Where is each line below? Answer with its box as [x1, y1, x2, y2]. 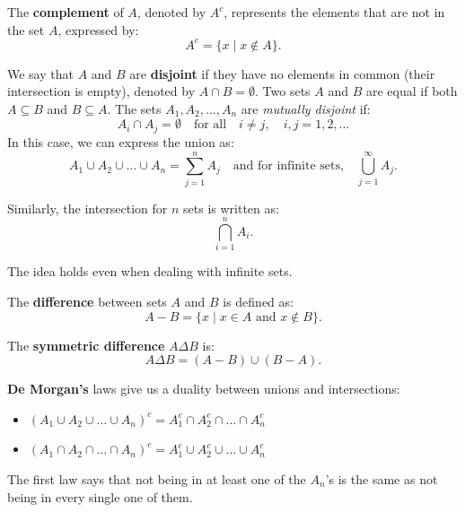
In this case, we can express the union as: [7, 132, 234, 151]
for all [193, 118, 227, 132]
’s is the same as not [325, 469, 438, 488]
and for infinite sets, [232, 160, 344, 173]
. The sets [107, 99, 162, 117]
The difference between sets [7, 291, 167, 310]
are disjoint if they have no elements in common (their [129, 64, 435, 82]
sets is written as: [183, 198, 279, 217]
